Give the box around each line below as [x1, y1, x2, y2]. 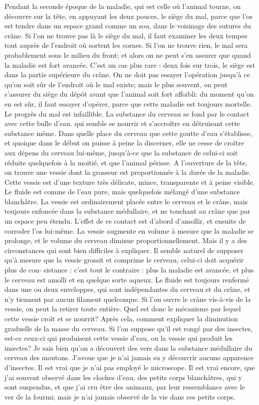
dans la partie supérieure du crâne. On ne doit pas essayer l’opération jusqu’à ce [4, 69, 250, 80]
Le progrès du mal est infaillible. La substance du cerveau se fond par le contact [4, 108, 250, 119]
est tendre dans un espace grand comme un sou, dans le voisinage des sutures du [4, 20, 251, 31]
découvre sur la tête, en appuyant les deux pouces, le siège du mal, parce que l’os [4, 10, 253, 21]
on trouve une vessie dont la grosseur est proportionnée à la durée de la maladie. [4, 167, 251, 177]
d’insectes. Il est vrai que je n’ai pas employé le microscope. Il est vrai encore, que [4, 362, 255, 372]
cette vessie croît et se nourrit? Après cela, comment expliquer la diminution [4, 313, 238, 323]
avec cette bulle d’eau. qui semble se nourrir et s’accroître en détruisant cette [4, 118, 240, 129]
